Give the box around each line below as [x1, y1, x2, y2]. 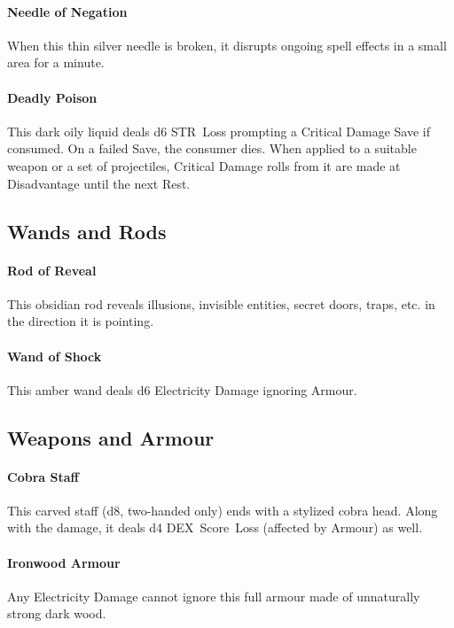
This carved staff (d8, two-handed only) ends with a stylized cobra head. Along [7, 500, 438, 519]
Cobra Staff [7, 467, 79, 485]
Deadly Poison [7, 88, 98, 106]
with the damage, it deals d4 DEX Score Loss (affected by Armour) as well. [7, 518, 423, 537]
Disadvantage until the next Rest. [7, 174, 191, 192]
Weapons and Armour [7, 423, 215, 451]
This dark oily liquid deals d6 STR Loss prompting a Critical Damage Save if [7, 121, 431, 140]
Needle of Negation [7, 2, 128, 20]
